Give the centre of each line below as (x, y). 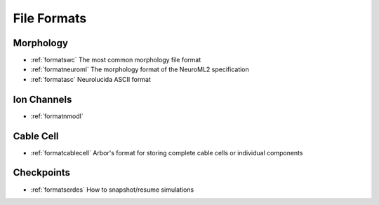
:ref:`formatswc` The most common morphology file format (116, 60)
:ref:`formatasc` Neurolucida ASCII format (91, 79)
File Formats (50, 18)
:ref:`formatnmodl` (57, 116)
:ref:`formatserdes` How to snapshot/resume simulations (112, 190)
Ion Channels (42, 99)
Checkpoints (41, 172)
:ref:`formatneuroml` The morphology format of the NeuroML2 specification (140, 69)
